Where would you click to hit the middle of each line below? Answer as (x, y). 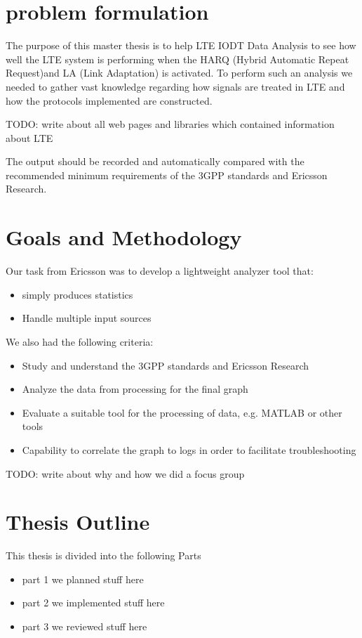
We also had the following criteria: (80, 341)
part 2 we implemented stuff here (93, 603)
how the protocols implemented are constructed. (109, 100)
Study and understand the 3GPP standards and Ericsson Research (166, 365)
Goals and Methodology (124, 237)
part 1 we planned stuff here (83, 579)
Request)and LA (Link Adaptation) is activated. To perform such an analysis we (179, 73)
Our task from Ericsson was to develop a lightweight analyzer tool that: (160, 271)
